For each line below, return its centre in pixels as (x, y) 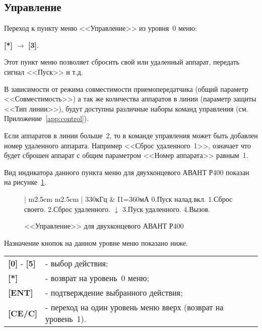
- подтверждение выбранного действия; (114, 293)
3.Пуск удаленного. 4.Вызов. (166, 209)
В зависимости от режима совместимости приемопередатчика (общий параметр (126, 89)
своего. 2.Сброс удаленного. (67, 209)
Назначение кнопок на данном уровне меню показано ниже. (96, 242)
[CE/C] (23, 313)
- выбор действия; (77, 263)
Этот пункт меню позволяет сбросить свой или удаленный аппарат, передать (122, 62)
